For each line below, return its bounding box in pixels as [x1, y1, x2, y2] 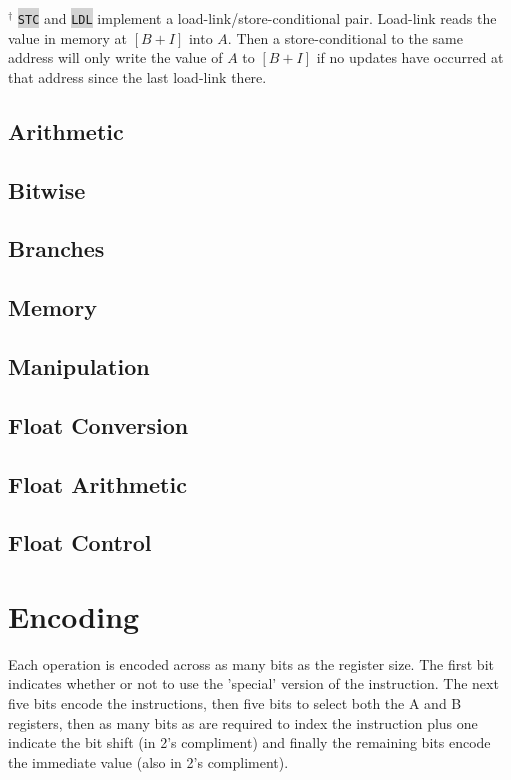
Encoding [8, 595, 140, 636]
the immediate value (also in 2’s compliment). [8, 751, 289, 772]
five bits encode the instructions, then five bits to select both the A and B [8, 693, 462, 713]
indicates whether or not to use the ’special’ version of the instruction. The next [8, 673, 499, 694]
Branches [8, 233, 105, 264]
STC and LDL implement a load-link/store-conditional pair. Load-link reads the [17, 8, 497, 28]
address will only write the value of [8, 47, 223, 68]
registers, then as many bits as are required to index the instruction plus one [8, 712, 478, 733]
